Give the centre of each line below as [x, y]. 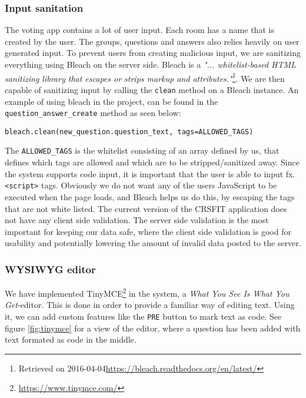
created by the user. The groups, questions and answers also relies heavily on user [152, 41]
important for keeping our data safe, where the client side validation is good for [148, 231]
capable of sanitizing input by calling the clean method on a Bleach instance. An [152, 89]
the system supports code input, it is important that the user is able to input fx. [150, 173]
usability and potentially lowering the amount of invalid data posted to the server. [153, 243]
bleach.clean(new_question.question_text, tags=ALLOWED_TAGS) [129, 132]
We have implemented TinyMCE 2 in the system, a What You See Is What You [147, 292]
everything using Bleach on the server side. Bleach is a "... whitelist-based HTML [150, 64]
